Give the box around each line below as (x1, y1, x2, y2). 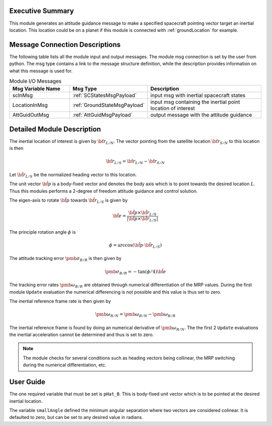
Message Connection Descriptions (9, 40, 121, 49)
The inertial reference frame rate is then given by (9, 298, 111, 304)
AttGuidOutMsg (12, 112, 49, 119)
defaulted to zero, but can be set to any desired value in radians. (9, 414, 144, 420)
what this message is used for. (9, 68, 73, 74)
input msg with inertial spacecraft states (150, 92, 246, 99)
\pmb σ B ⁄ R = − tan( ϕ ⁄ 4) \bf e (104, 269, 166, 276)
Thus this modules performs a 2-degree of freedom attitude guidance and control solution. (9, 188, 198, 194)
